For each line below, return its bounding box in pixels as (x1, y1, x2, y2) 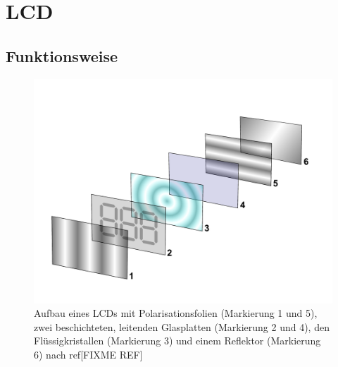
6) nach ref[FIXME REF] (34, 347, 143, 361)
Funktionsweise (6, 44, 118, 66)
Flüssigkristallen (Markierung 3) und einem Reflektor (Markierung (34, 333, 321, 348)
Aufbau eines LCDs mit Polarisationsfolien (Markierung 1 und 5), (34, 306, 318, 320)
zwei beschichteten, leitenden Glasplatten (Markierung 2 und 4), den (34, 319, 330, 334)
